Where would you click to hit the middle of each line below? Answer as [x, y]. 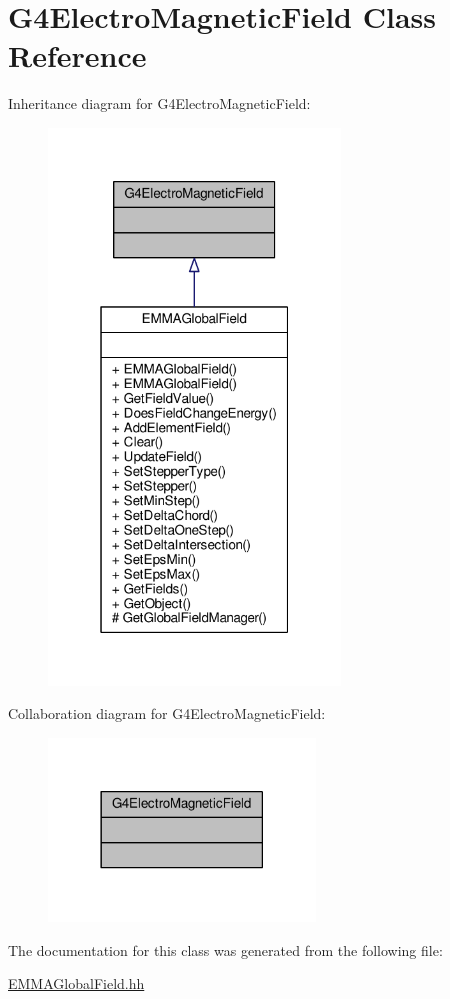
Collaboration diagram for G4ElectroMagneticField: [167, 713]
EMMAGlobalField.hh [76, 983]
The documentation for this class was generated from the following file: [225, 949]
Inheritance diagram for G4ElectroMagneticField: [159, 103]
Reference [77, 55]
